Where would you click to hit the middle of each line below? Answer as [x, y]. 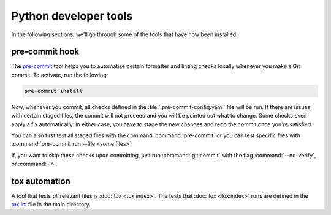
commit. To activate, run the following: [60, 75]
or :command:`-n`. [34, 164]
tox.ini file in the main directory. [51, 205]
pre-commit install [53, 91]
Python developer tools [72, 16]
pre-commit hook [45, 52]
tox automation [41, 181]
